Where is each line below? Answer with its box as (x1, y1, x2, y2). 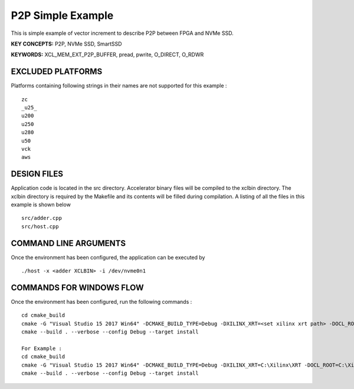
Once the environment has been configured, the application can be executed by (11, 254, 205, 261)
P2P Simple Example (11, 9, 114, 22)
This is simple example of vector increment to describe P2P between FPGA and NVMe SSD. (11, 30, 234, 37)
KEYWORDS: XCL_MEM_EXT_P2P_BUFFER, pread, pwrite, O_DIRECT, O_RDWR (11, 51, 204, 59)
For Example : (21, 345, 62, 352)
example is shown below (11, 201, 71, 208)
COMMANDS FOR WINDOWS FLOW (11, 283, 144, 293)
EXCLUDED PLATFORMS (11, 67, 103, 77)
